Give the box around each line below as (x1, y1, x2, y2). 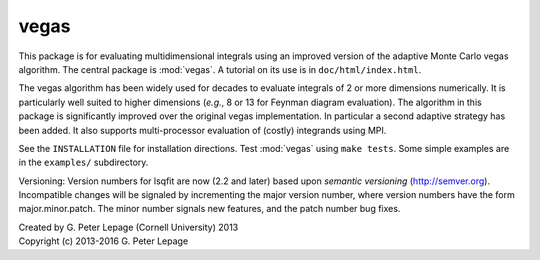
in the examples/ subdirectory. (18, 156, 149, 169)
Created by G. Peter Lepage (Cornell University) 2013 (18, 221, 239, 233)
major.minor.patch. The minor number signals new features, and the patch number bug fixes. (18, 203, 401, 215)
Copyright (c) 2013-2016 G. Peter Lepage (18, 235, 189, 247)
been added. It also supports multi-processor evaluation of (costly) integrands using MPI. (18, 124, 387, 136)
